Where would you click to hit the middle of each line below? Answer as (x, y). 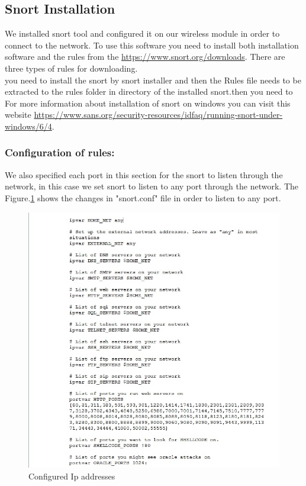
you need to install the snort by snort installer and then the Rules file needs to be (153, 80)
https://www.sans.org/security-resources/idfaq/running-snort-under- (158, 115)
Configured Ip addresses (72, 476)
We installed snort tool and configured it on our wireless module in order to (142, 33)
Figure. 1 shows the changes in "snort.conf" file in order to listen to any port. (143, 197)
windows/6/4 (28, 126)
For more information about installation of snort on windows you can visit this (148, 103)
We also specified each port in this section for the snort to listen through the (144, 174)
